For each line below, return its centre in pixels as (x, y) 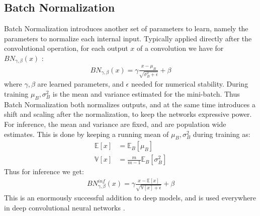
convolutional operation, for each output (66, 48)
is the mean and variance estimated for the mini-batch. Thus (146, 94)
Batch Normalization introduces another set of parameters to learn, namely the (126, 28)
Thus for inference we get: (44, 171)
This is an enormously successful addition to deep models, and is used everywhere (130, 198)
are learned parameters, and (80, 84)
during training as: (222, 134)
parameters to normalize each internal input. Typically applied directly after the (128, 38)
